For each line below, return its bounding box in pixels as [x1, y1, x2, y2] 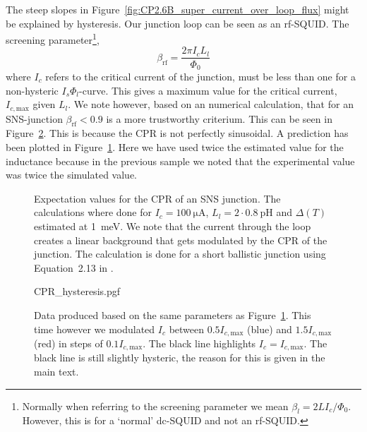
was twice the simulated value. [6, 167, 138, 182]
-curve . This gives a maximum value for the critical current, [79, 83, 337, 97]
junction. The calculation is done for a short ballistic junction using [34, 246, 326, 261]
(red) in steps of [34, 335, 103, 350]
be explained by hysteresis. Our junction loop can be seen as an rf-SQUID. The [6, 16, 349, 30]
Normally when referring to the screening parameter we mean [22, 398, 289, 413]
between [169, 321, 205, 336]
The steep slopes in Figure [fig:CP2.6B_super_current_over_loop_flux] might [6, 2, 349, 16]
